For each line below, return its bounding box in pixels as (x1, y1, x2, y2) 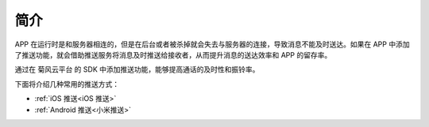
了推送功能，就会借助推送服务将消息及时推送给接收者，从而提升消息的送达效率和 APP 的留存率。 (14, 50, 332, 59)
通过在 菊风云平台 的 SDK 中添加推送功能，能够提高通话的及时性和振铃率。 (14, 65, 260, 74)
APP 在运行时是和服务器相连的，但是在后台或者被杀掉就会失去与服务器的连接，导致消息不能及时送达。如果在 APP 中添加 (14, 39, 410, 49)
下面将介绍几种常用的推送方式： (14, 79, 119, 88)
